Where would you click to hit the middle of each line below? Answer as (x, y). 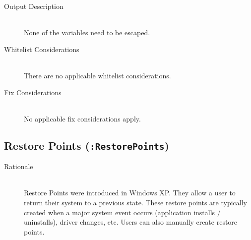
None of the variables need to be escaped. (87, 32)
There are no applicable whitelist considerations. (97, 75)
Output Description (34, 6)
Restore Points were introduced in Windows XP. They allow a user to (130, 193)
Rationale (19, 166)
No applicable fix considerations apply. (82, 118)
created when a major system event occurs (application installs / (122, 212)
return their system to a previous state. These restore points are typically (135, 202)
